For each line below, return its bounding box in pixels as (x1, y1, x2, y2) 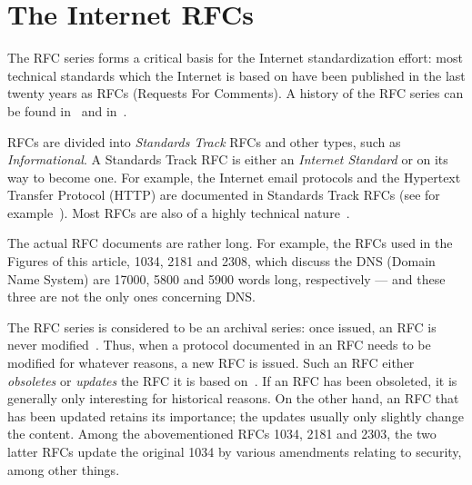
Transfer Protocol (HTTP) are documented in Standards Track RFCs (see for (7, 185, 440, 204)
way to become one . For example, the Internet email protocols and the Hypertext (7, 167, 461, 186)
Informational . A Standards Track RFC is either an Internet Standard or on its (7, 150, 448, 169)
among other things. (7, 460, 120, 479)
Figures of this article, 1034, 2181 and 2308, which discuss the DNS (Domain (7, 252, 436, 271)
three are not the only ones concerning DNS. (7, 287, 256, 306)
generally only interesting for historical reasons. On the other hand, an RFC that (7, 389, 459, 408)
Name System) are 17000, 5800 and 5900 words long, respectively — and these (7, 269, 446, 288)
